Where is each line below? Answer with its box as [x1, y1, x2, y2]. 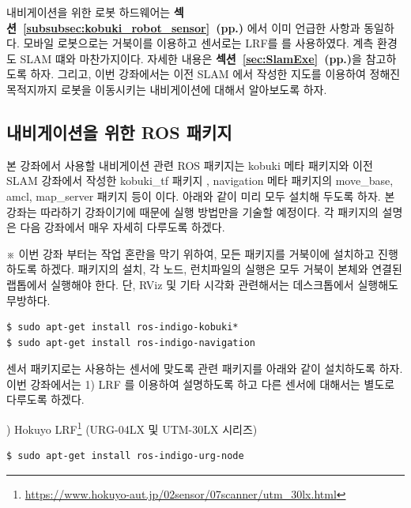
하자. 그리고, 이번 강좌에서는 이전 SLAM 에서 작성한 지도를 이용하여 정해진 [30, 66, 401, 82]
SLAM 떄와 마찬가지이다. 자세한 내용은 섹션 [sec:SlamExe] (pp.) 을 [20, 50, 362, 66]
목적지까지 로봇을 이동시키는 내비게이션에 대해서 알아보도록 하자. [6, 81, 327, 97]
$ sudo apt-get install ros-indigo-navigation [6, 337, 255, 348]
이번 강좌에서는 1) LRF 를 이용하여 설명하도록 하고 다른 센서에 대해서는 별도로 [6, 375, 395, 392]
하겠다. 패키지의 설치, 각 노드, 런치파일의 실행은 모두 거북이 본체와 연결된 [40, 261, 402, 277]
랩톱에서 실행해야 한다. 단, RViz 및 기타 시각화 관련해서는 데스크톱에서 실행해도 [6, 276, 398, 292]
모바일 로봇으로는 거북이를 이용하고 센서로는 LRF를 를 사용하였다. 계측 [23, 35, 374, 51]
